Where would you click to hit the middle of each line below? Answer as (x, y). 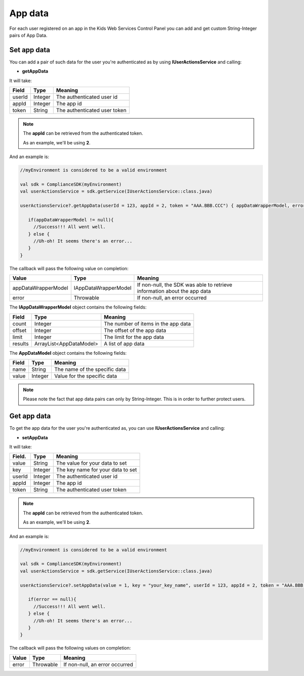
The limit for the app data (134, 337)
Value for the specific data (86, 376)
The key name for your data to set (97, 470)
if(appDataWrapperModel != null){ (71, 220)
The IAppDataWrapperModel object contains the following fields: (78, 307)
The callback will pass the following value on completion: (69, 268)
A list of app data (124, 344)
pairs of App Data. (28, 35)
